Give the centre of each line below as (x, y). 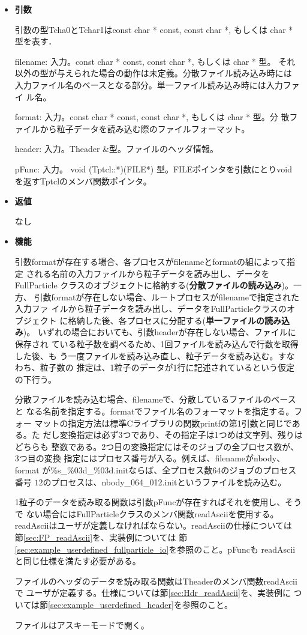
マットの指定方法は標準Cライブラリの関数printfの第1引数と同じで (163, 423)
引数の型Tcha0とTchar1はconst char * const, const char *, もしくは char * (154, 29)
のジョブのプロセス (259, 470)
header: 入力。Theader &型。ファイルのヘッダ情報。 (116, 149)
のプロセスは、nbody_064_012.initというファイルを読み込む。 (165, 482)
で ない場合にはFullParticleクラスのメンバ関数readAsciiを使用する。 (147, 513)
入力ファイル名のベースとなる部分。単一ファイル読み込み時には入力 (149, 84)
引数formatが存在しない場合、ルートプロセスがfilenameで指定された (167, 296)
